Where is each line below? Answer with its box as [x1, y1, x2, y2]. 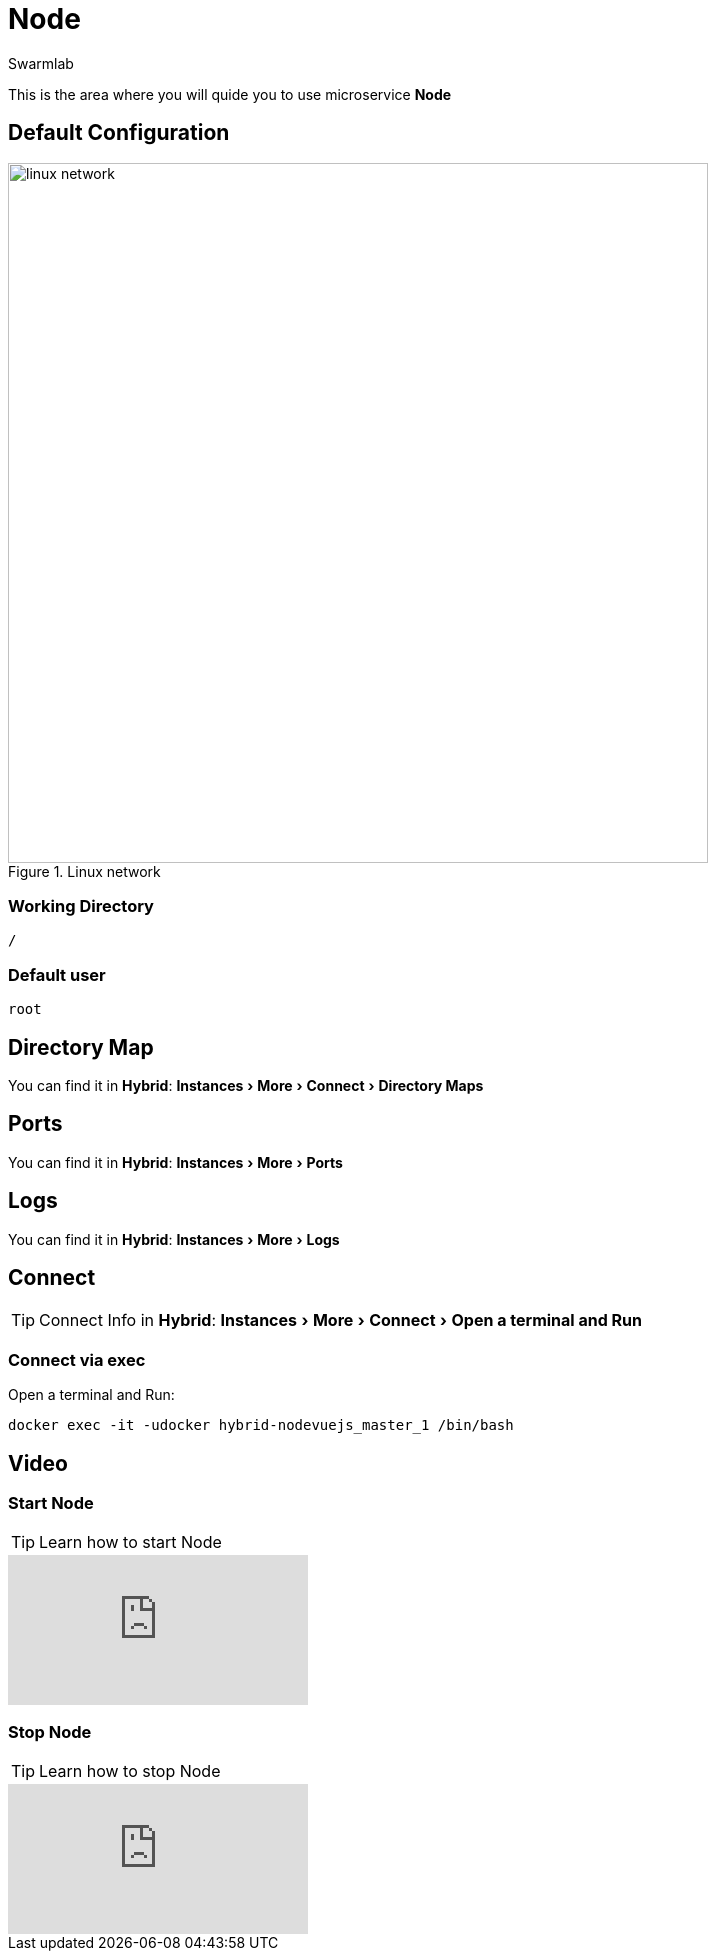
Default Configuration [8, 120, 230, 146]
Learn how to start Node [39, 1532, 222, 1553]
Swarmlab [8, 54, 74, 72]
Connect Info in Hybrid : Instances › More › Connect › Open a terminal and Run [39, 1310, 643, 1331]
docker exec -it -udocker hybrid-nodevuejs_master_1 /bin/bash [8, 1417, 514, 1434]
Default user [8, 964, 106, 985]
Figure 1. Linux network [8, 862, 161, 880]
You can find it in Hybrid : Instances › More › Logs [8, 1230, 340, 1248]
